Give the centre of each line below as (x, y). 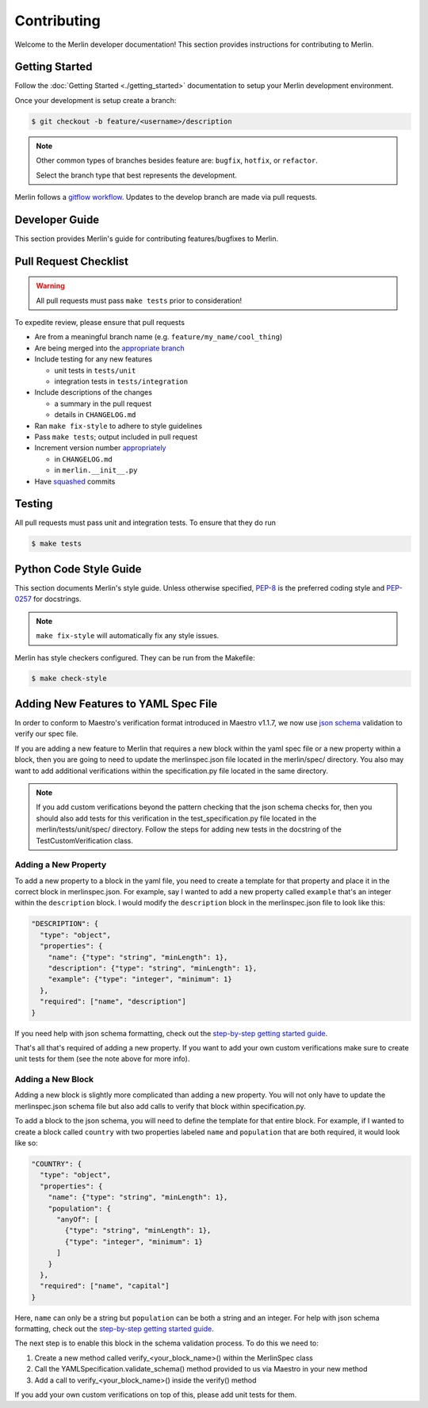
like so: (27, 1143)
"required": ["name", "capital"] (105, 1286)
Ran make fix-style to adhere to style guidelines (118, 426)
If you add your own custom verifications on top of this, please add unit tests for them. (156, 1395)
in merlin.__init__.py (96, 470)
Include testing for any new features (94, 359)
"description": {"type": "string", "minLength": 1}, (153, 968)
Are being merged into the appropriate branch (110, 348)
